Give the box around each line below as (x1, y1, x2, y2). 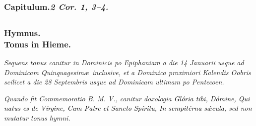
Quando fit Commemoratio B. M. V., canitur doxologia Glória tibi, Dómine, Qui (4, 93, 250, 103)
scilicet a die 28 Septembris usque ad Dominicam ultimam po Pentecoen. (4, 77, 224, 87)
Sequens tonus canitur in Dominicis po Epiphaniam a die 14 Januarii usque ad (4, 57, 244, 67)
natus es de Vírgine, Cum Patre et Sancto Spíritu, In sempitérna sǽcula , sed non (4, 103, 252, 113)
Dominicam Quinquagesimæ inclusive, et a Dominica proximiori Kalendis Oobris (4, 67, 251, 77)
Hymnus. (4, 26, 41, 39)
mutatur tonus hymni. (4, 112, 70, 123)
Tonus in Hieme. (4, 38, 71, 50)
